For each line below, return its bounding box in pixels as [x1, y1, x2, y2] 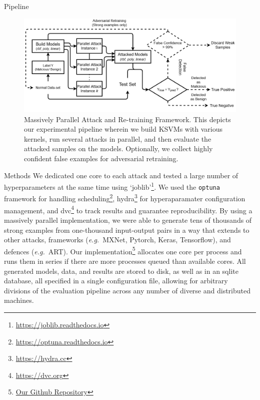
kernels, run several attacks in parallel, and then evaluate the [24, 133, 211, 144]
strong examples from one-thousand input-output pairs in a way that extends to [4, 224, 249, 235]
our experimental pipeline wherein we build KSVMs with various [24, 124, 223, 134]
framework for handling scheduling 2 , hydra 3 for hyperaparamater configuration [4, 192, 245, 204]
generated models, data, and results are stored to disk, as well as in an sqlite [4, 265, 238, 276]
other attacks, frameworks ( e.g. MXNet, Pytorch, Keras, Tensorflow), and [4, 234, 231, 245]
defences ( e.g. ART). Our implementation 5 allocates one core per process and [4, 244, 242, 256]
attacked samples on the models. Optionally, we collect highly [24, 143, 213, 154]
